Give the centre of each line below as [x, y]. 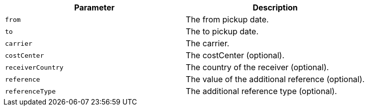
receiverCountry [34, 67]
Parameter [94, 7]
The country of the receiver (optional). [257, 67]
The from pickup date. [227, 19]
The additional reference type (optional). [261, 91]
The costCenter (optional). [235, 55]
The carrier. [208, 43]
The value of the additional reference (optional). [275, 79]
